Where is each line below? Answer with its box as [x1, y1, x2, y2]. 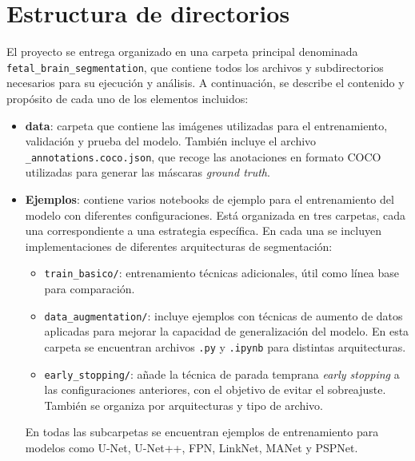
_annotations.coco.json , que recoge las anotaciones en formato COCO [25, 148, 381, 165]
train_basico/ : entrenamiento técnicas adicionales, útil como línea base [44, 264, 399, 281]
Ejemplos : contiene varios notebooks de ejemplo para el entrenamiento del [25, 191, 394, 207]
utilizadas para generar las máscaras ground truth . [25, 164, 270, 181]
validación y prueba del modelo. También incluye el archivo [25, 133, 317, 149]
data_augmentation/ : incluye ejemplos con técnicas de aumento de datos [44, 307, 403, 324]
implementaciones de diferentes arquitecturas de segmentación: [25, 237, 333, 254]
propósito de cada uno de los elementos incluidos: [6, 89, 249, 106]
